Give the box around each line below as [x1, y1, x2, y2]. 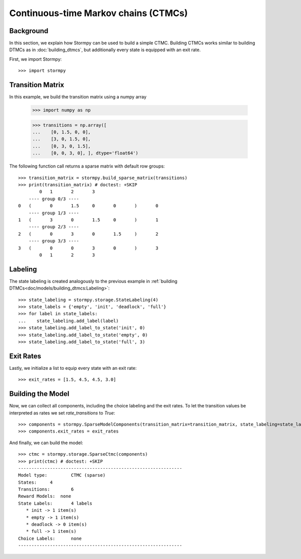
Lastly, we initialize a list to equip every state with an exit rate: [9, 365, 137, 371]
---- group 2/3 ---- [28, 224, 79, 230]
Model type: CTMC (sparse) [18, 472, 106, 478]
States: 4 [18, 479, 53, 485]
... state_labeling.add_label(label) [18, 318, 119, 324]
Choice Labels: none [18, 535, 82, 541]
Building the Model [9, 389, 70, 398]
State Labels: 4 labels [18, 500, 93, 506]
